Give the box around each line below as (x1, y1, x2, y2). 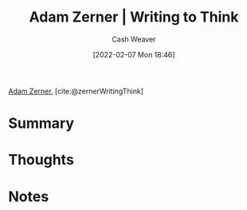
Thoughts (8, 151, 74, 169)
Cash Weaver (112, 34, 156, 44)
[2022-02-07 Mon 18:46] (92, 50, 175, 59)
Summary (8, 114, 74, 133)
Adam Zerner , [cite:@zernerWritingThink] (8, 86, 143, 96)
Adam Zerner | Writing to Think (29, 8, 239, 26)
